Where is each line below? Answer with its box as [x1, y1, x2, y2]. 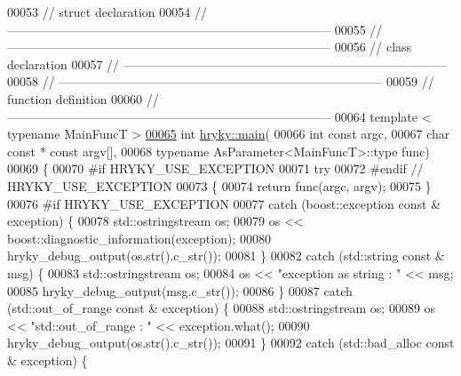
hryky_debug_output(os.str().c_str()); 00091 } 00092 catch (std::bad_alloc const [7, 333, 455, 352]
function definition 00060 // [7, 89, 159, 108]
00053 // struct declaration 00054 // [7, 3, 207, 20]
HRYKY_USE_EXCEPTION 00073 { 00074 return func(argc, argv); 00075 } [7, 176, 432, 195]
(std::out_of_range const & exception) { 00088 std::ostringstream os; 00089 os [7, 299, 436, 317]
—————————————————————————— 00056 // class [7, 37, 412, 56]
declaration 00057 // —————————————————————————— [7, 54, 447, 73]
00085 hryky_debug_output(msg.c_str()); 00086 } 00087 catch [7, 281, 353, 300]
